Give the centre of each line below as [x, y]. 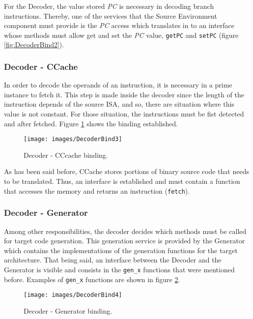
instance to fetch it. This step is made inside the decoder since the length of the [124, 94]
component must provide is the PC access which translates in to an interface [119, 25]
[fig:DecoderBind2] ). [34, 44]
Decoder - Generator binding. [68, 310]
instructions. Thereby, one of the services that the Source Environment [111, 15]
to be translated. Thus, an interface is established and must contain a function [122, 181]
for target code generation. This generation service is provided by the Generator [125, 241]
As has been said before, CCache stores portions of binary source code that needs [126, 171]
